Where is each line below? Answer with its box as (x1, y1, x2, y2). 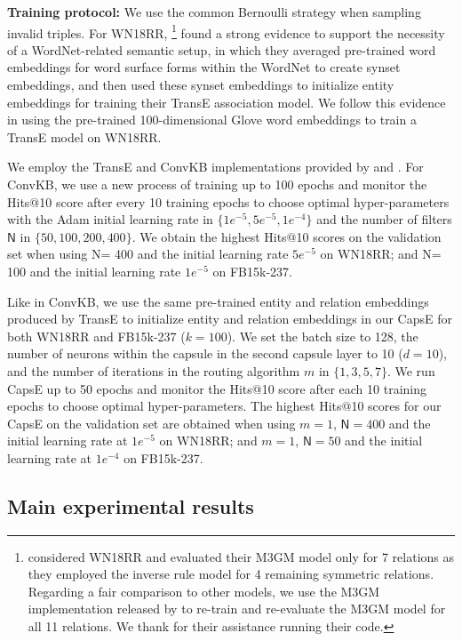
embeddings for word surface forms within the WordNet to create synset (7, 58, 401, 76)
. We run (386, 361, 435, 380)
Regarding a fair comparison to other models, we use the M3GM (28, 581, 380, 600)
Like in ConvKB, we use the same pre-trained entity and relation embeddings (7, 292, 429, 310)
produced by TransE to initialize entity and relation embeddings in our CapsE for (7, 309, 452, 328)
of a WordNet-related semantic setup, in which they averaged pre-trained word (7, 40, 436, 59)
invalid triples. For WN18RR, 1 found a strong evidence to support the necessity (7, 20, 445, 42)
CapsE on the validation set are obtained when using (7, 413, 296, 432)
